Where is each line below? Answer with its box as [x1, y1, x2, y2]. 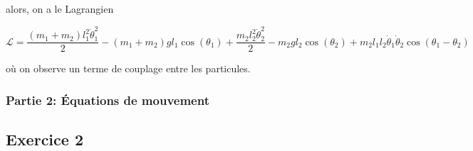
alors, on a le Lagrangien [6, 1, 114, 16]
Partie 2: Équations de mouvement [6, 91, 209, 108]
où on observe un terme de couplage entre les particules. [6, 61, 251, 76]
